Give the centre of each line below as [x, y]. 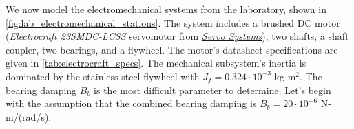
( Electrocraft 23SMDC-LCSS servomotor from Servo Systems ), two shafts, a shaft [177, 36]
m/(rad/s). [29, 116]
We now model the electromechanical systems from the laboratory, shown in [166, 9]
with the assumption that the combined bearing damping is [131, 103]
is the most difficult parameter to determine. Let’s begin [212, 90]
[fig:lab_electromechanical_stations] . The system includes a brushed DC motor [173, 22]
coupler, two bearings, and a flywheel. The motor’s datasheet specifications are [172, 49]
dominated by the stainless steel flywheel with [103, 76]
